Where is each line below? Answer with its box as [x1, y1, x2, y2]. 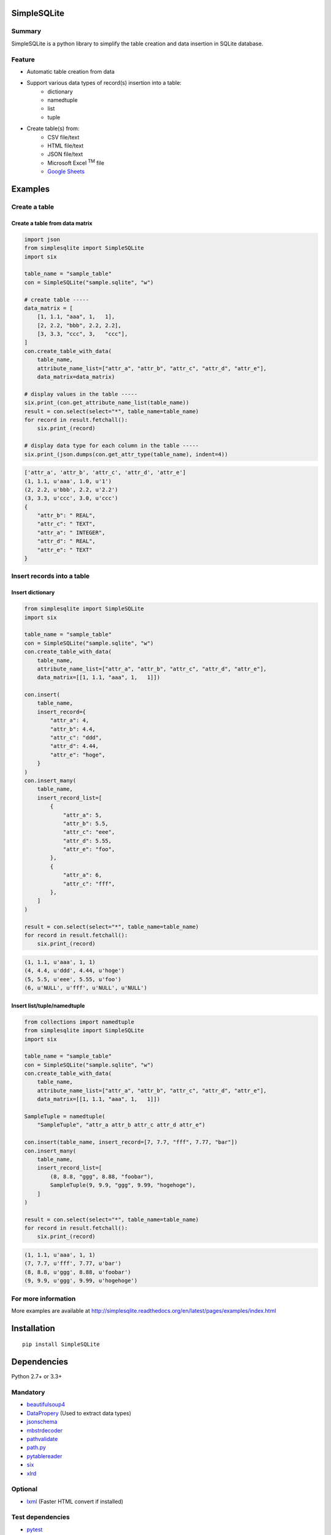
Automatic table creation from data [26, 68, 115, 75]
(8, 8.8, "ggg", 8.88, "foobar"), [50, 1173, 154, 1180]
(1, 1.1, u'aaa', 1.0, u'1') [24, 478, 112, 484]
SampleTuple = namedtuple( [24, 1113, 105, 1120]
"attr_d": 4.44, [50, 743, 99, 750]
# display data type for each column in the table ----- [24, 442, 199, 449]
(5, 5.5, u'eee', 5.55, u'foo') [24, 976, 122, 982]
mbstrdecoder [26, 1426, 63, 1434]
